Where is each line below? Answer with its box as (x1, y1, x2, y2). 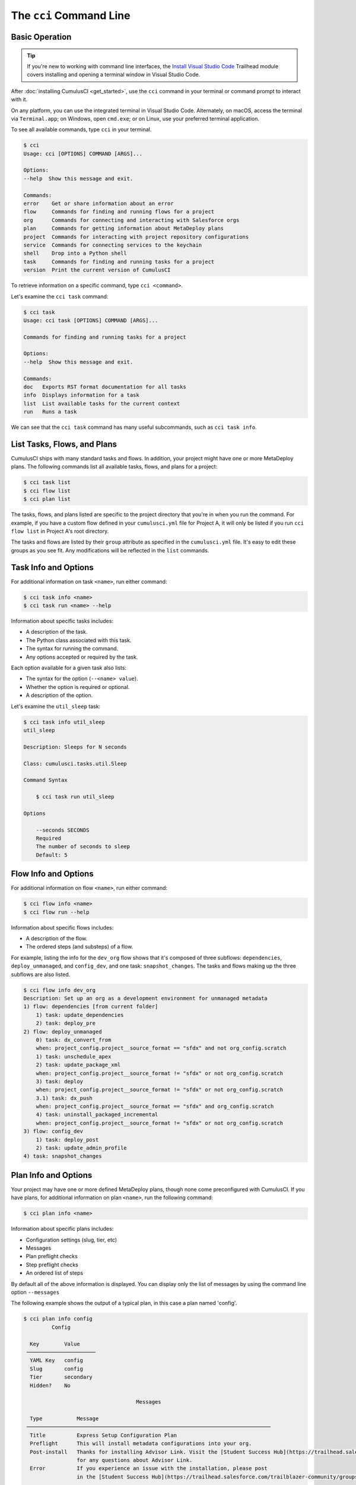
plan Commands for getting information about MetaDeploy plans (23, 225, 224, 232)
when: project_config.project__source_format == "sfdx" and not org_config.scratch (36, 1045, 287, 1051)
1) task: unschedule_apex (36, 1053, 112, 1060)
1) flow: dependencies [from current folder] (23, 1003, 158, 1010)
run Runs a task (23, 409, 77, 415)
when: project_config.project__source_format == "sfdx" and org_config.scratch (36, 1103, 274, 1110)
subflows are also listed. (11, 971, 71, 978)
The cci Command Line (11, 9, 131, 22)
